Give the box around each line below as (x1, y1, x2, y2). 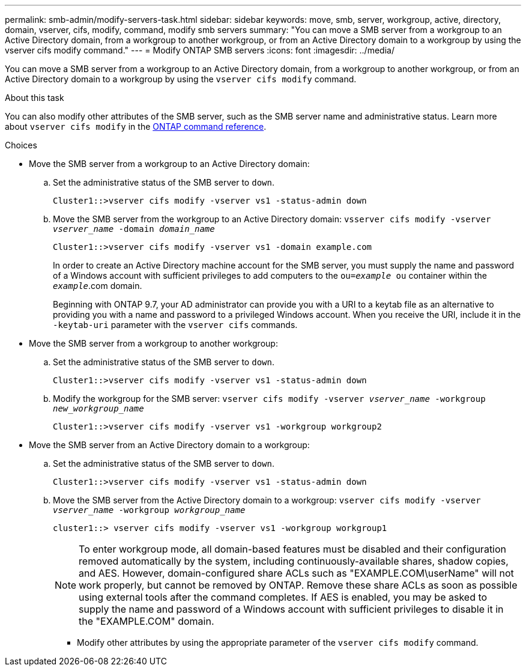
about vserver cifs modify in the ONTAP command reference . (5, 121, 267, 132)
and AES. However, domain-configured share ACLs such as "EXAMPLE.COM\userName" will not (79, 567, 514, 579)
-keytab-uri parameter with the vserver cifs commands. (53, 320, 298, 330)
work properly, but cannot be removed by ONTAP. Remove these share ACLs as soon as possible (79, 579, 518, 591)
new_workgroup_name (53, 404, 144, 413)
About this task (5, 93, 64, 103)
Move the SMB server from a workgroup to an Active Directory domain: (29, 159, 310, 169)
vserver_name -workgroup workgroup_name (53, 505, 246, 515)
